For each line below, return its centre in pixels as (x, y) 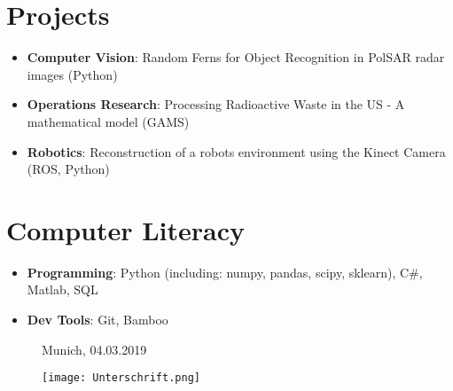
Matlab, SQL (62, 289)
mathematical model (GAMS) (108, 121)
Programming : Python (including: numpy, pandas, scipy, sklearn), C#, (225, 272)
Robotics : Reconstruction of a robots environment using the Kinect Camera (236, 151)
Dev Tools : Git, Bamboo (98, 319)
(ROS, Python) (68, 169)
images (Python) (72, 74)
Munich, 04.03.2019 (94, 349)
